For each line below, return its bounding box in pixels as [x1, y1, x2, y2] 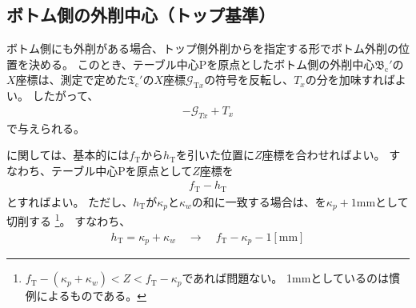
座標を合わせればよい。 [262, 146, 386, 163]
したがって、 [32, 87, 99, 104]
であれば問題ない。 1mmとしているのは [182, 270, 389, 286]
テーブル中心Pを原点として [50, 162, 193, 178]
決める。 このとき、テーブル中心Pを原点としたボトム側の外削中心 [28, 55, 375, 72]
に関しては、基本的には [6, 146, 130, 163]
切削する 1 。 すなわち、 [6, 210, 131, 229]
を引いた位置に [175, 146, 254, 163]
